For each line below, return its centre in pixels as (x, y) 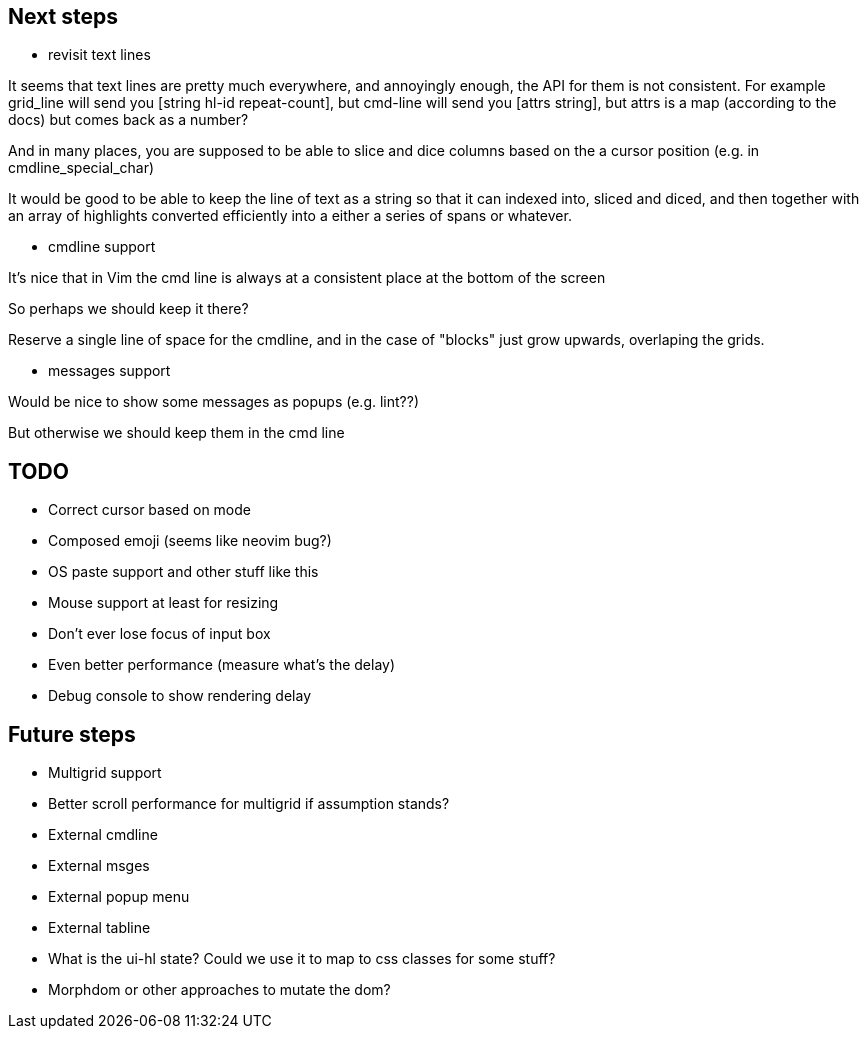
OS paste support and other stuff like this (183, 572)
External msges (99, 866)
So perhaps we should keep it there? (128, 309)
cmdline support (102, 247)
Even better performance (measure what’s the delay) (222, 665)
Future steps (72, 734)
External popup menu (119, 897)
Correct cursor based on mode (149, 510)
